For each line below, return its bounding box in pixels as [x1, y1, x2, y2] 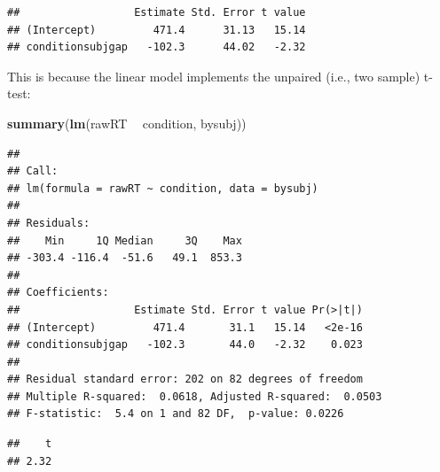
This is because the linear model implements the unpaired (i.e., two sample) [7, 66, 420, 85]
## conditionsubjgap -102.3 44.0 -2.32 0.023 [7, 338, 363, 352]
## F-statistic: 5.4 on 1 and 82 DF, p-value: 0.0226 [7, 407, 344, 421]
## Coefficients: [7, 286, 109, 299]
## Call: [7, 165, 59, 178]
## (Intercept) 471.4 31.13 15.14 [7, 23, 306, 36]
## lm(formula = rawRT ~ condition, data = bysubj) [7, 182, 318, 195]
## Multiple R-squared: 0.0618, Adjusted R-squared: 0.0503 [7, 390, 382, 403]
